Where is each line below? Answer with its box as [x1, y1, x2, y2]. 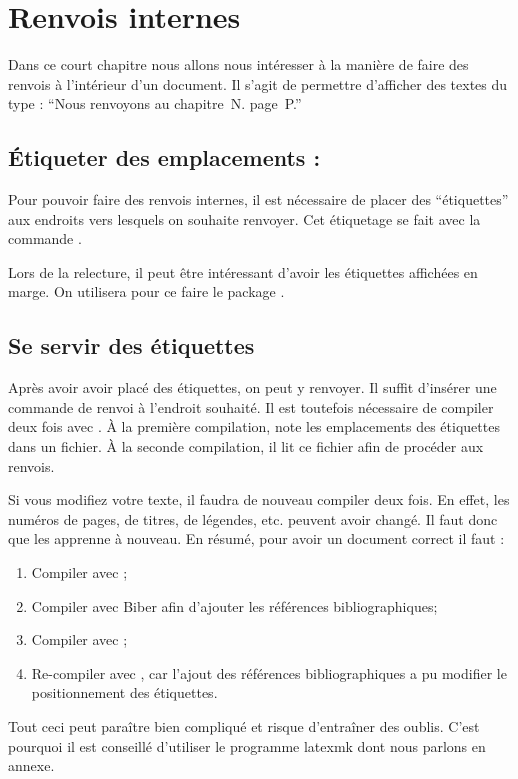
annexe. [8, 755, 55, 776]
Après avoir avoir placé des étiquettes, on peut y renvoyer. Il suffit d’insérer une [8, 377, 497, 398]
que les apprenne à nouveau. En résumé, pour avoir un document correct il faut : [8, 528, 505, 549]
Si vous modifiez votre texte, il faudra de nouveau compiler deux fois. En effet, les [8, 489, 510, 510]
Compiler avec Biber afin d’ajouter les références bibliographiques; [31, 595, 438, 616]
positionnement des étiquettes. [31, 682, 218, 703]
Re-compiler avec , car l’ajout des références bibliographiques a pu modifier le [31, 662, 507, 683]
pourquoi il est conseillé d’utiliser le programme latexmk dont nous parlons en [8, 735, 486, 756]
